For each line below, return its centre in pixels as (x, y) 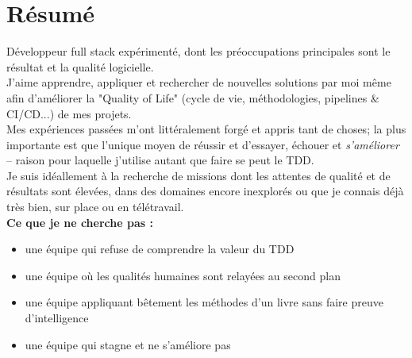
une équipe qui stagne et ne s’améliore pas (128, 344)
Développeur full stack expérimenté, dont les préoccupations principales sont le (198, 51)
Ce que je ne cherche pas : (80, 222)
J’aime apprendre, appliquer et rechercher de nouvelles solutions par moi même (199, 82)
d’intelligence (57, 318)
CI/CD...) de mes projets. (69, 113)
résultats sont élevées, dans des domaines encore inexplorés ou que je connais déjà (205, 191)
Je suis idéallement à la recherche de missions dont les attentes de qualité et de (198, 175)
